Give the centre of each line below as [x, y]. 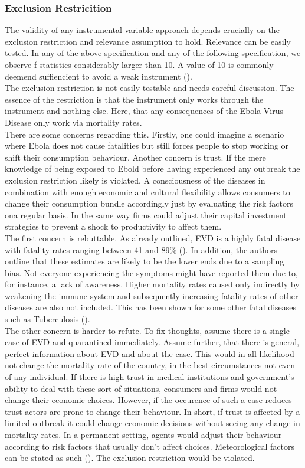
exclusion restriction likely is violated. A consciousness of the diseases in [135, 180]
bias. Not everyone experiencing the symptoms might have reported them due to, [151, 272]
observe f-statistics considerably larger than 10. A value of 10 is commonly [139, 64]
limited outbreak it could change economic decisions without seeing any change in [152, 423]
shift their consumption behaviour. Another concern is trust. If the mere [135, 157]
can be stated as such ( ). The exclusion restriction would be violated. [130, 458]
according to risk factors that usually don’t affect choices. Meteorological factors [150, 446]
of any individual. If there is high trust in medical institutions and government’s [150, 377]
